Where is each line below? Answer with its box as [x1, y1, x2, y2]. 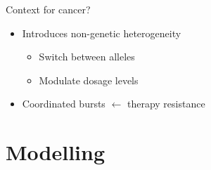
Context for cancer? [6, 2, 91, 16]
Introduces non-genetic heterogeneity [22, 25, 181, 40]
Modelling [6, 138, 105, 166]
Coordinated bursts [22, 96, 105, 111]
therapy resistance [127, 96, 205, 111]
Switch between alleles [39, 49, 135, 64]
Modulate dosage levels [39, 72, 139, 87]
